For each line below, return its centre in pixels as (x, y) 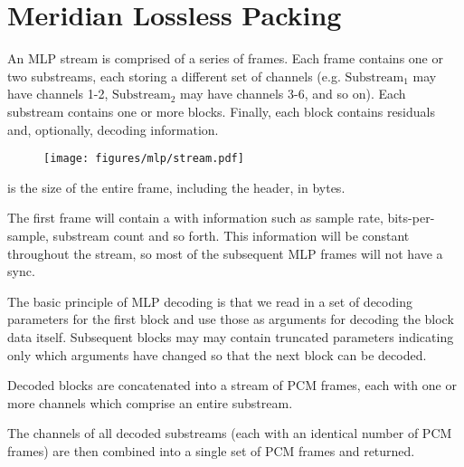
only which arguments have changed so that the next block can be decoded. (217, 354)
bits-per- (411, 218)
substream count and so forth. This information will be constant (231, 235)
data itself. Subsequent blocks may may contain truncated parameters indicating (231, 336)
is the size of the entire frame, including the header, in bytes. (176, 187)
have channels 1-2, (58, 94)
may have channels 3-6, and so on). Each (293, 94)
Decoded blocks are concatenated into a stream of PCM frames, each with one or (232, 385)
